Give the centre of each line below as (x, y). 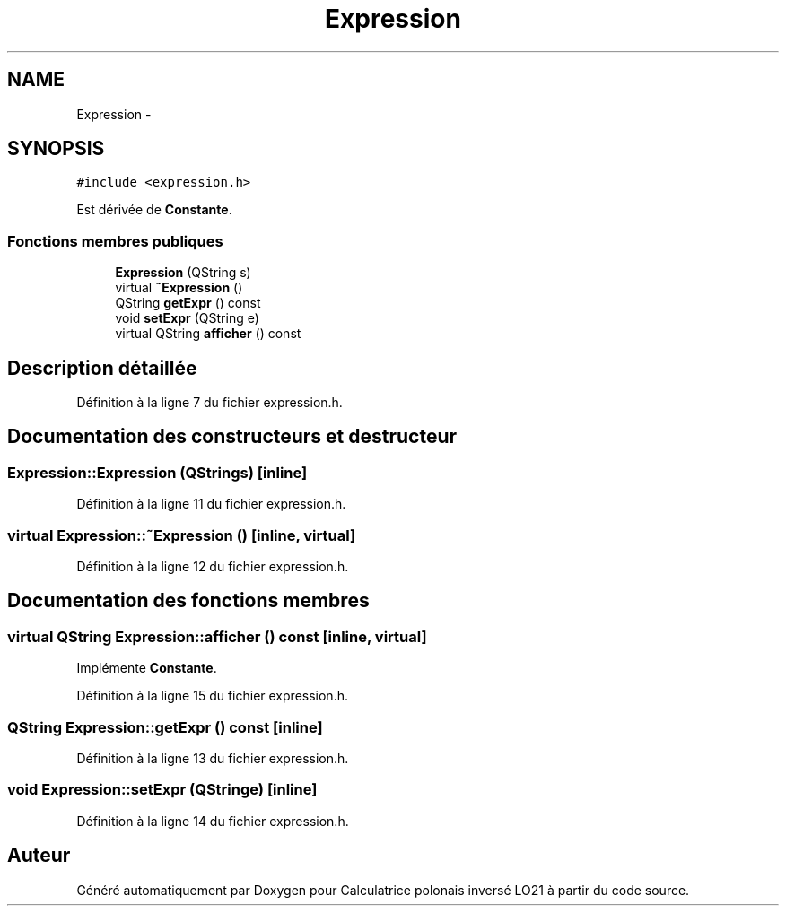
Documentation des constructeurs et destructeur (232, 437)
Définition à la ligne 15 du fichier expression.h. (212, 696)
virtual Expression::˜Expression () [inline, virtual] (182, 535)
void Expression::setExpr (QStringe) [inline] (162, 790)
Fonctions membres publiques (115, 241)
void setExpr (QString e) (187, 318)
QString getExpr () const (188, 303)
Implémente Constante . (147, 668)
